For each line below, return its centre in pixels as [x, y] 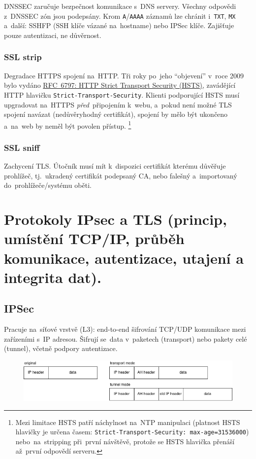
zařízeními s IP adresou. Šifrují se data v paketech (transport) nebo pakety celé [126, 338]
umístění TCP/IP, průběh [94, 238]
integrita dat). [53, 277]
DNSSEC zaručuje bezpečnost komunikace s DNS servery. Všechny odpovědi [120, 6]
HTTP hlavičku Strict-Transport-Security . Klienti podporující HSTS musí [122, 94]
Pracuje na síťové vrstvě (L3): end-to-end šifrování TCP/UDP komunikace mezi [125, 329]
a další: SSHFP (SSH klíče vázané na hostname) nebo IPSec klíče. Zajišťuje [119, 25]
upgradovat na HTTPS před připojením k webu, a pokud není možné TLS [118, 104]
